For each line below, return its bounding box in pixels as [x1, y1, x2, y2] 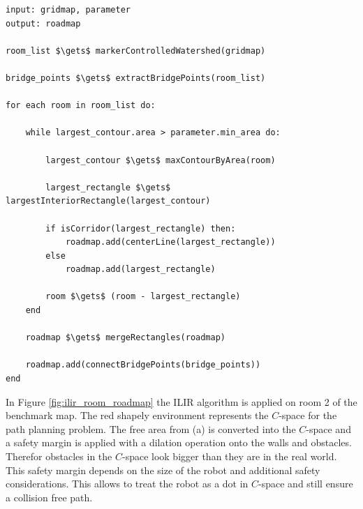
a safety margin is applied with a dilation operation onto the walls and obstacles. [6, 435, 352, 450]
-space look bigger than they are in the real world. [121, 449, 337, 463]
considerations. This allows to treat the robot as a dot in [6, 476, 249, 491]
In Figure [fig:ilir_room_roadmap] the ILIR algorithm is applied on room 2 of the [6, 394, 357, 409]
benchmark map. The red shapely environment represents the [6, 408, 269, 423]
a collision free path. [6, 489, 93, 504]
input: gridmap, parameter [6, 5, 131, 15]
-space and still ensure [258, 476, 353, 491]
